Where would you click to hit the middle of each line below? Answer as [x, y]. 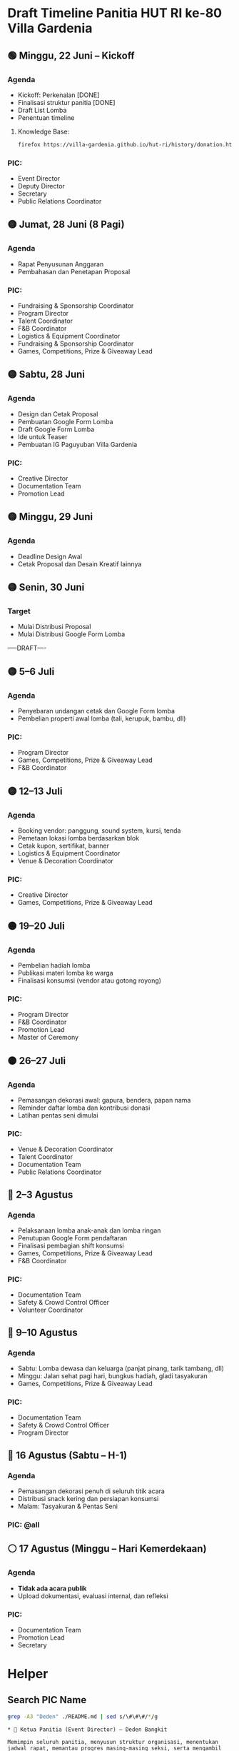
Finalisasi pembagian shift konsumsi [71, 1246]
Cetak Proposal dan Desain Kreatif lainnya [80, 564]
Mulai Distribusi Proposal [54, 627]
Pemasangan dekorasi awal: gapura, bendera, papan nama [104, 1100]
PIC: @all [24, 1525]
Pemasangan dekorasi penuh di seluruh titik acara [91, 1491]
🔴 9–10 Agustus [42, 1332]
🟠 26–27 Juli [37, 1061]
